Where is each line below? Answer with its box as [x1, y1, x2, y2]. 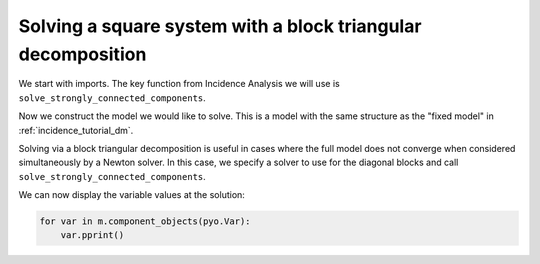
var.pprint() [60, 230, 125, 241]
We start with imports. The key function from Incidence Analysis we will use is [18, 78, 340, 90]
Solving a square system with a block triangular [18, 15, 422, 37]
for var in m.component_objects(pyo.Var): [39, 216, 251, 227]
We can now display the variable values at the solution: [18, 189, 245, 201]
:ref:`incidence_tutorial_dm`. [18, 124, 134, 136]
